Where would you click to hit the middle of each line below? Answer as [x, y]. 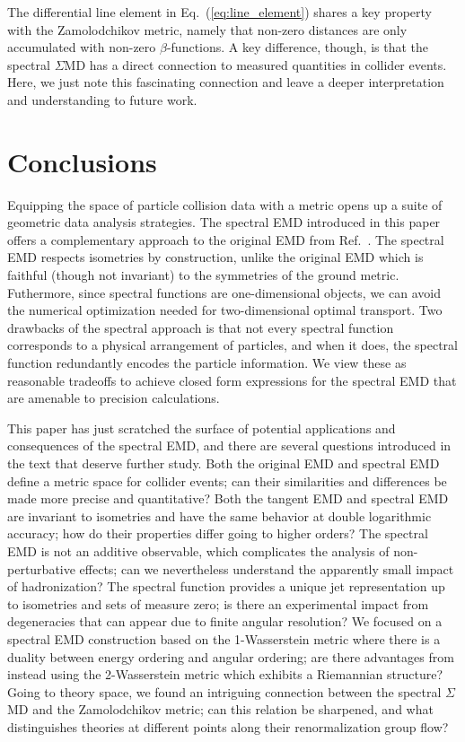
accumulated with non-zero [82, 47]
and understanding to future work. [102, 99]
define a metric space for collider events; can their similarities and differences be [227, 480]
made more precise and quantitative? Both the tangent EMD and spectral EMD [228, 498]
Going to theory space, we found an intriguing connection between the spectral [224, 691]
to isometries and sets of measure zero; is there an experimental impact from [218, 603]
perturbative [41, 568]
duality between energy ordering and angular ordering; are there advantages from [231, 656]
